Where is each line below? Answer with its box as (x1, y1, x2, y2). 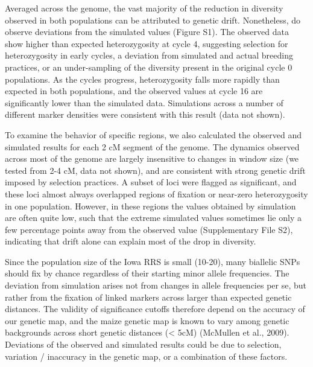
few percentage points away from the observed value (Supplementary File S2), (5, 223, 293, 235)
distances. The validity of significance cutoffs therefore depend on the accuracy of (5, 302, 305, 315)
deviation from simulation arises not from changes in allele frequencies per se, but (5, 279, 306, 292)
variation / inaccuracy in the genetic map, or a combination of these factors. (5, 349, 288, 362)
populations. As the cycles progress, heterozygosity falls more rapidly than (5, 72, 280, 85)
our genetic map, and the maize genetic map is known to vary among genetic (5, 314, 289, 327)
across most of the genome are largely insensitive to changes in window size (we (5, 152, 299, 165)
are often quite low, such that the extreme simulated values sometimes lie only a (5, 211, 302, 224)
